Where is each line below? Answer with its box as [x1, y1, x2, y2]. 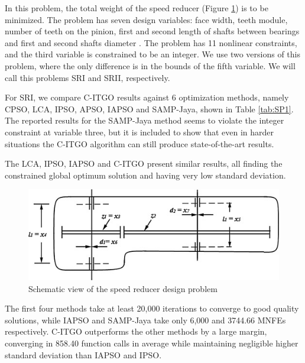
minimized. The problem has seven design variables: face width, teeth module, [5, 13, 288, 25]
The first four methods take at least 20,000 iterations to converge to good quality [5, 302, 299, 315]
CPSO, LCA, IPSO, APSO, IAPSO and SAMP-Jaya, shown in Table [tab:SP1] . [5, 102, 294, 115]
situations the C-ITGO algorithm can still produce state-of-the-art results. [5, 137, 274, 150]
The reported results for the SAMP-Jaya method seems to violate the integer [5, 114, 284, 127]
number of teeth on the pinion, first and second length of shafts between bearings [5, 25, 300, 37]
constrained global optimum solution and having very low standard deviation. [5, 168, 286, 181]
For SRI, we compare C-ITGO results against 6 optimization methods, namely [5, 91, 289, 103]
